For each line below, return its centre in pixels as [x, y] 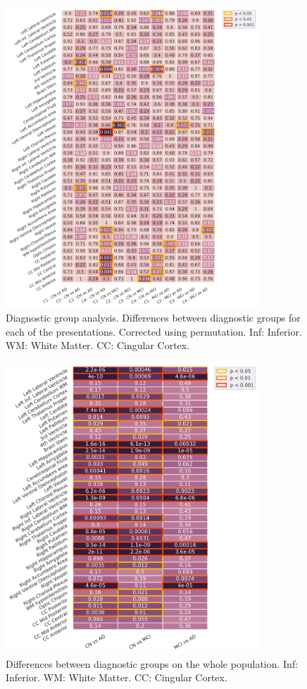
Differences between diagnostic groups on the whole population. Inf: [152, 663]
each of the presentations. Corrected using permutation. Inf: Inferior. [154, 331]
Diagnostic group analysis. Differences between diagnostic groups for [153, 318]
